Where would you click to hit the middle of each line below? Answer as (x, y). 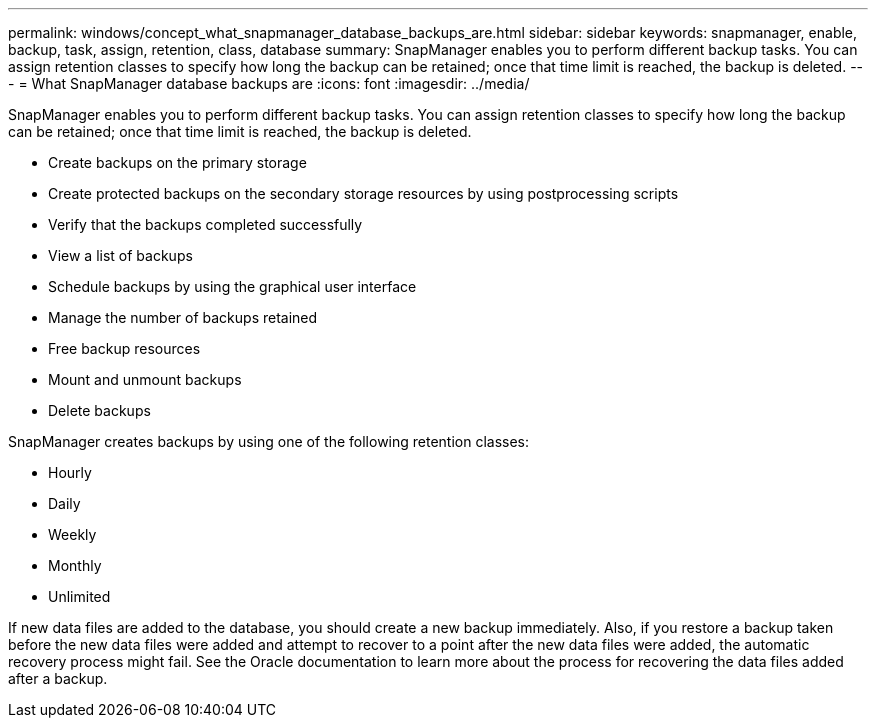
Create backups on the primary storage (177, 162)
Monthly (75, 565)
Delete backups (99, 410)
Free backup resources (124, 348)
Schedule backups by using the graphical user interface (232, 286)
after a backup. (58, 678)
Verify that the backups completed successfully (205, 224)
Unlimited (79, 596)
